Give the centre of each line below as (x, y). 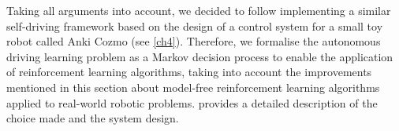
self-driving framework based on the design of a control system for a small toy (195, 25)
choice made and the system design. (93, 118)
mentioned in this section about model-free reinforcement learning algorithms (193, 87)
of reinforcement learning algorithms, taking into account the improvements (189, 72)
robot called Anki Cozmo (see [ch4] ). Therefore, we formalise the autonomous (194, 41)
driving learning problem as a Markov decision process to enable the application (200, 56)
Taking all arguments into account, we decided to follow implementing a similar (199, 10)
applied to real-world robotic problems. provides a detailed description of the (192, 102)
